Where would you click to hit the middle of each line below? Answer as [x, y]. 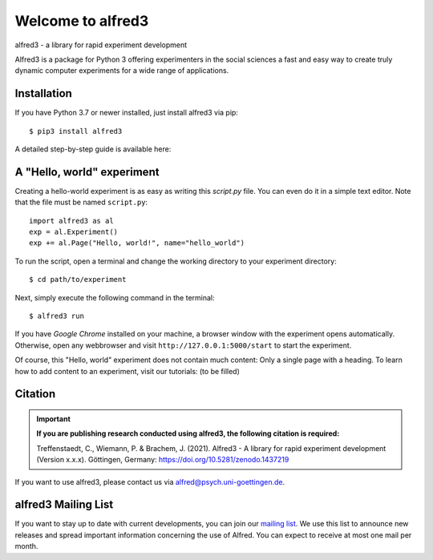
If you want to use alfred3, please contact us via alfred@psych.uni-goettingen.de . [150, 481]
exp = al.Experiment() [74, 232]
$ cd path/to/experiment [78, 280]
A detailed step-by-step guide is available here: [93, 149]
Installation [43, 93]
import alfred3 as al [71, 221]
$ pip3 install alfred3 [76, 131]
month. [26, 546]
